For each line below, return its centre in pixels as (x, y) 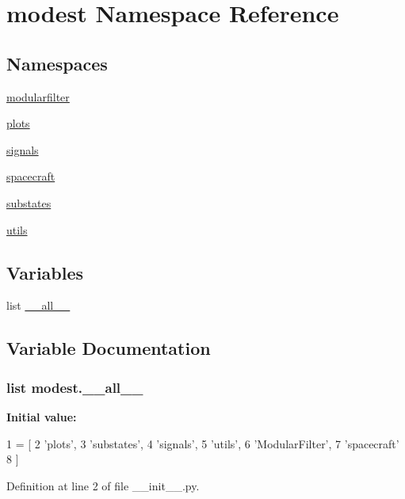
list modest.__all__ (75, 387)
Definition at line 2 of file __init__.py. (103, 485)
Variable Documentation (109, 348)
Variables (45, 272)
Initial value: (42, 416)
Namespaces (57, 63)
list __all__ (38, 305)
